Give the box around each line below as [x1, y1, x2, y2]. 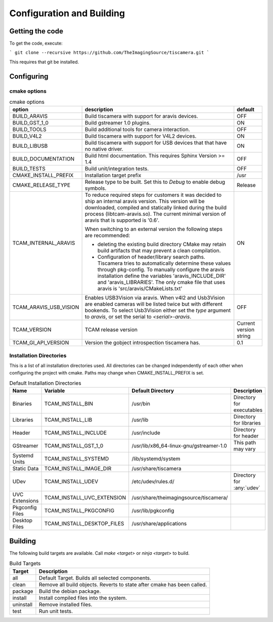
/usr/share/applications [131, 520, 187, 527]
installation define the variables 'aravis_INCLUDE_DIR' [97, 272, 226, 279]
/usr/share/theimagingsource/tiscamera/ [131, 494, 228, 501]
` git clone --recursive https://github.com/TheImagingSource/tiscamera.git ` [9, 50, 210, 56]
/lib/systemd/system [131, 455, 180, 463]
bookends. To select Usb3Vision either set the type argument [84, 307, 231, 314]
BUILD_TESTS [12, 165, 45, 172]
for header [233, 433, 259, 440]
